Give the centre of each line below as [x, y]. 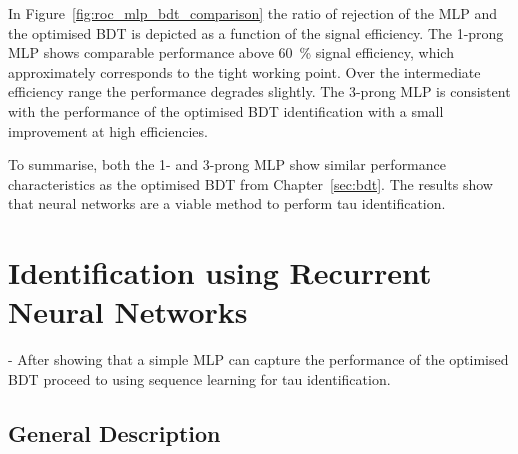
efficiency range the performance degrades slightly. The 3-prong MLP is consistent [259, 91]
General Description [114, 432]
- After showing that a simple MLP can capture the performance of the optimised [258, 359]
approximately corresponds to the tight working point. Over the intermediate [244, 71]
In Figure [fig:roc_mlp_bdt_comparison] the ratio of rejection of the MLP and [253, 13]
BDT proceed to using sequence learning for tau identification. [199, 378]
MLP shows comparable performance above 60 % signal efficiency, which [231, 52]
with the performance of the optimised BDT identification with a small [226, 110]
